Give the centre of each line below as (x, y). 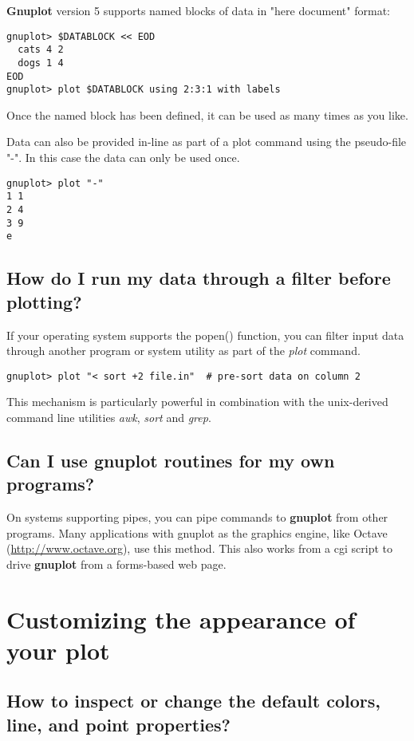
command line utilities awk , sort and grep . (109, 417)
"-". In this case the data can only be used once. (123, 158)
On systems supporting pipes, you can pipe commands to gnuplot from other (197, 517)
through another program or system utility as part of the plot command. (183, 351)
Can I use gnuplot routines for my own (171, 460)
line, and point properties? (118, 724)
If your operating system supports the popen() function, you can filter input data (205, 335)
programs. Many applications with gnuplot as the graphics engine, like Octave (197, 532)
